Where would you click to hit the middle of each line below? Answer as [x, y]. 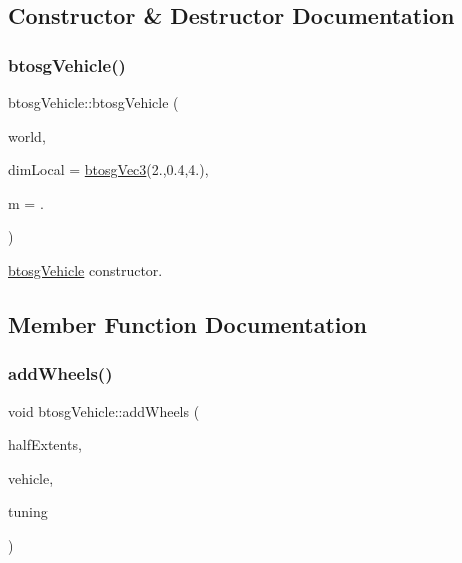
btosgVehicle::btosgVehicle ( [93, 102]
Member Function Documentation [188, 323]
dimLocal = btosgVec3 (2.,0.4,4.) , [108, 169]
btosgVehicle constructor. [85, 269]
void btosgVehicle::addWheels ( [104, 410]
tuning [28, 511]
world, [27, 135]
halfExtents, [45, 444]
